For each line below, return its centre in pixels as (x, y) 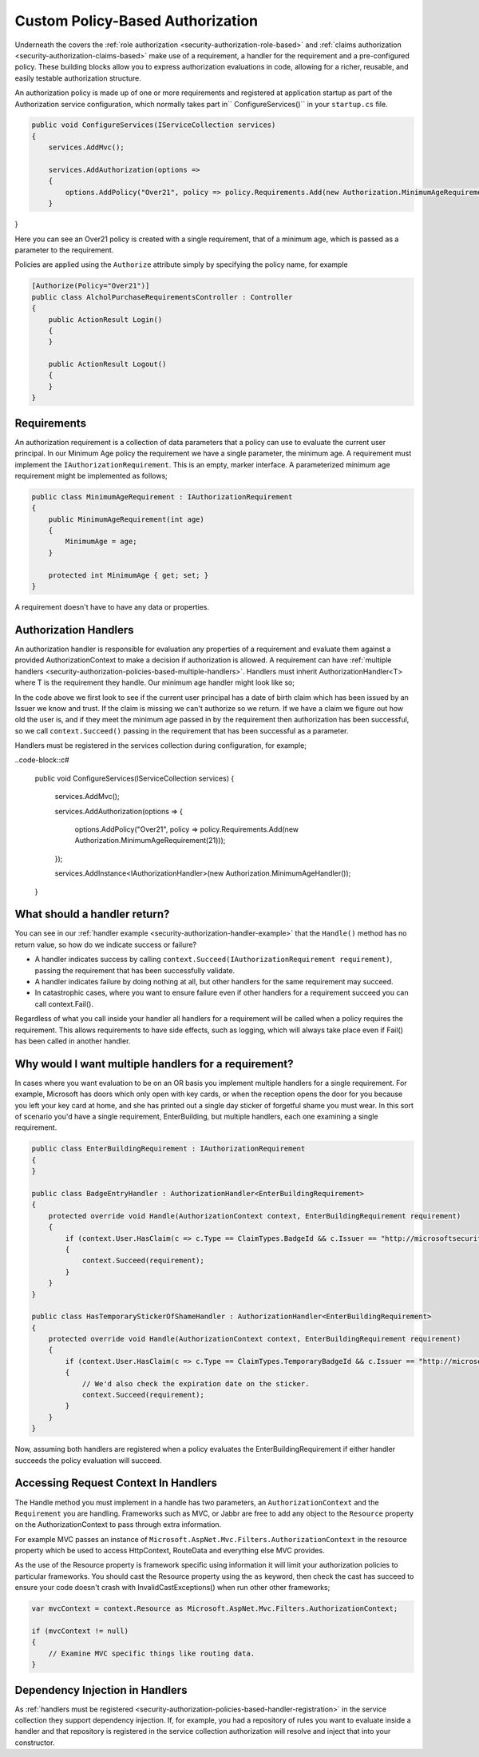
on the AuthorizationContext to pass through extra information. (118, 1524)
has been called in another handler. (73, 1041)
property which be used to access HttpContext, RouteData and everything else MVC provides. (170, 1551)
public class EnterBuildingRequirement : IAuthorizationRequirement (168, 1149)
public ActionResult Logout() (107, 364)
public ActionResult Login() (105, 319)
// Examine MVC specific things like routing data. (152, 1653)
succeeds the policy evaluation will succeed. (88, 1460)
